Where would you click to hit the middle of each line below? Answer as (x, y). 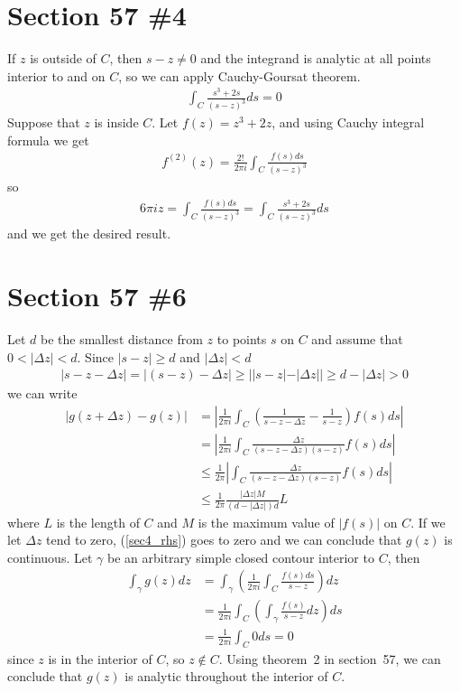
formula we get (48, 140)
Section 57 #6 (97, 296)
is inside (116, 122)
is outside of (63, 58)
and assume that (357, 339)
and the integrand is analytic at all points (316, 58)
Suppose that (44, 122)
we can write (42, 393)
